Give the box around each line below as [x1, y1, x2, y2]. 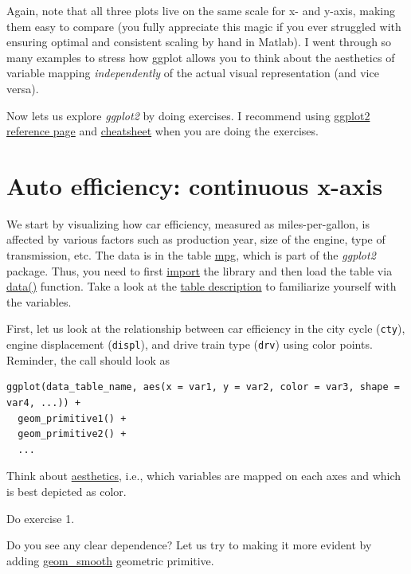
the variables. [6, 293, 72, 310]
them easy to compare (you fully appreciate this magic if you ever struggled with [6, 18, 401, 34]
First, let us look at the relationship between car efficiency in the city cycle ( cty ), [6, 320, 405, 337]
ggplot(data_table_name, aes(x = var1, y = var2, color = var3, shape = [6, 381, 400, 393]
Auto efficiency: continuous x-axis [6, 169, 383, 201]
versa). [6, 80, 39, 96]
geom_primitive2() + [18, 428, 127, 440]
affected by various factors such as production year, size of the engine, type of [6, 231, 386, 248]
